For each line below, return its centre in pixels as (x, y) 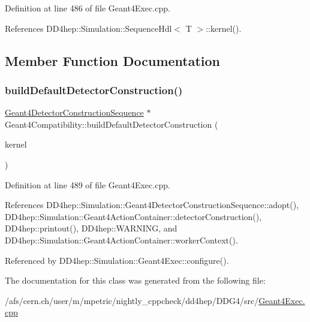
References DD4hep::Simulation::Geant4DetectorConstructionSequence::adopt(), (152, 205)
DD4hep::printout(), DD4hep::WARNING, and (91, 228)
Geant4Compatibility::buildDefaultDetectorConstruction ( (112, 124)
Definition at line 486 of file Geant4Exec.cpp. (88, 8)
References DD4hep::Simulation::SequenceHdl (88, 28)
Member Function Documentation (113, 60)
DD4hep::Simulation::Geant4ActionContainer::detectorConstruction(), (133, 216)
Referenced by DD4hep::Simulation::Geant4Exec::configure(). (117, 260)
